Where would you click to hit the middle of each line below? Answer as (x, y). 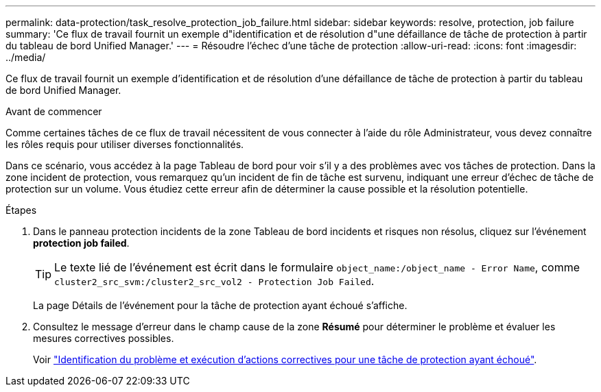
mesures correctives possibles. (104, 338)
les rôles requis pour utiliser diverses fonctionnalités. (125, 144)
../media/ (26, 57)
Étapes (21, 210)
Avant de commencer (54, 111)
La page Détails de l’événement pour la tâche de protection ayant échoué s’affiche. (220, 305)
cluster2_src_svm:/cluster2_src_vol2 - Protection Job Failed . (214, 281)
